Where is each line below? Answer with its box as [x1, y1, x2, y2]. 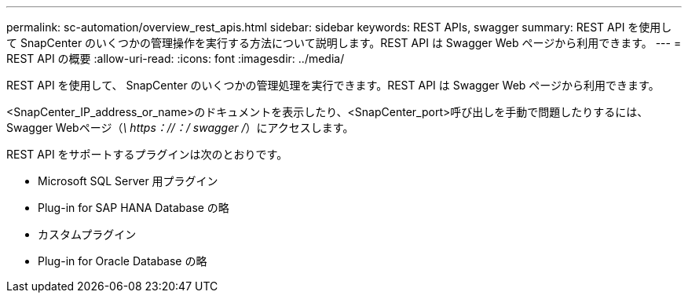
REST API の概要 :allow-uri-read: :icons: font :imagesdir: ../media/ [6, 52, 345, 65]
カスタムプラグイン [38, 228, 137, 241]
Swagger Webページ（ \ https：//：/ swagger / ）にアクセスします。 [6, 121, 354, 134]
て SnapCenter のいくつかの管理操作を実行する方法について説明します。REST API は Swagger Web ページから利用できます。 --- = [6, 36, 682, 49]
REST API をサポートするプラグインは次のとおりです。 [6, 148, 288, 161]
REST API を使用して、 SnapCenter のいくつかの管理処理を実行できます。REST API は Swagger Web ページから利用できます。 [6, 78, 660, 92]
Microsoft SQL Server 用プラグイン [38, 174, 218, 188]
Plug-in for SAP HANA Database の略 [38, 201, 229, 214]
